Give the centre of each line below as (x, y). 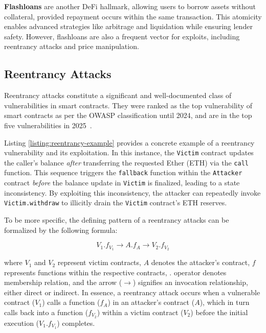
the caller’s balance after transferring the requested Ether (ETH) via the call (126, 162)
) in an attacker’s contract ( (151, 302)
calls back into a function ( (46, 312)
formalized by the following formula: (61, 230)
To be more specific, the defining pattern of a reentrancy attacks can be (117, 220)
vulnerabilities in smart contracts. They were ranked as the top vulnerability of (128, 105)
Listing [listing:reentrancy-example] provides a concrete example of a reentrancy (129, 142)
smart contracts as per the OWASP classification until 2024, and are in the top (128, 115)
